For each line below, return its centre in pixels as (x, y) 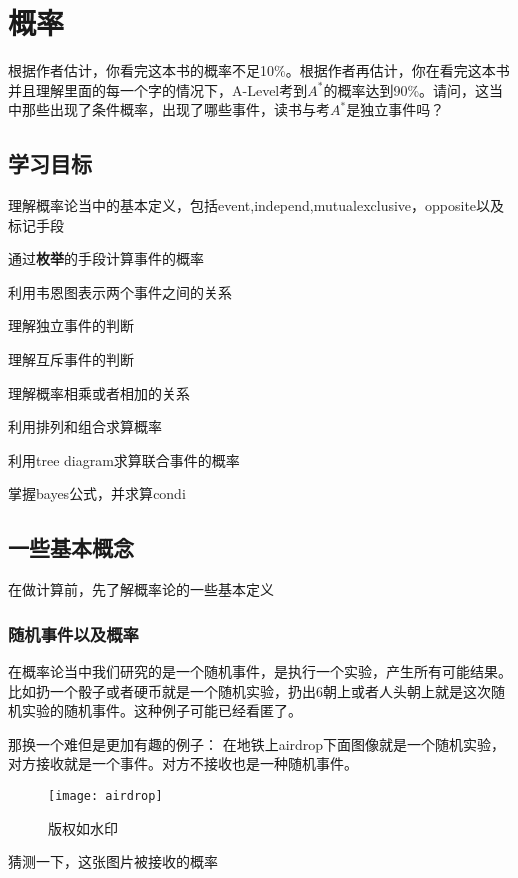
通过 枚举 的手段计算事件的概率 (106, 258)
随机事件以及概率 (73, 633)
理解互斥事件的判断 (71, 359)
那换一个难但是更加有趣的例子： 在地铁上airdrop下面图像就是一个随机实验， (257, 743)
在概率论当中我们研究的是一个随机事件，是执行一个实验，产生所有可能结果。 (260, 671)
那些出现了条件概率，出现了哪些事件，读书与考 (175, 109)
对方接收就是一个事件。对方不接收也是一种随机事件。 (183, 763)
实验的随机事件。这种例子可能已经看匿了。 (161, 710)
